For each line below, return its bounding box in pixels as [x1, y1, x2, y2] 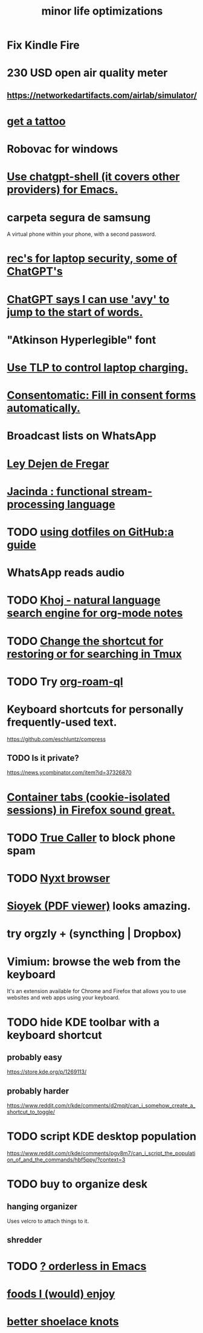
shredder [7, 1235, 42, 1245]
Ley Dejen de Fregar [7, 456, 109, 470]
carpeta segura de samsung [7, 210, 151, 224]
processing [7, 497, 65, 511]
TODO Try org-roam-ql [7, 675, 123, 689]
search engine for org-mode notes [7, 606, 183, 620]
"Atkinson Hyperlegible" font [7, 333, 156, 347]
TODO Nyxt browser [7, 872, 111, 886]
